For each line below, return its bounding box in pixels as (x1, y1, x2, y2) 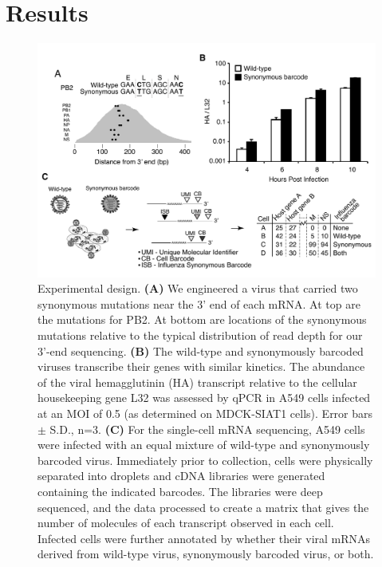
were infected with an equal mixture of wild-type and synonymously (37, 436, 370, 453)
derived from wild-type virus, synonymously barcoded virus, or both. (37, 545, 374, 562)
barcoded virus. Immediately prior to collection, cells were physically (37, 451, 373, 468)
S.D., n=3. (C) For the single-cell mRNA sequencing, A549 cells (49, 420, 365, 437)
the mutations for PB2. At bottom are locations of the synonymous (37, 311, 367, 328)
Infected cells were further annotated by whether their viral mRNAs (37, 530, 371, 546)
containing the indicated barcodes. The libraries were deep (37, 483, 323, 499)
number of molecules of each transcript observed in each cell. (37, 514, 334, 531)
